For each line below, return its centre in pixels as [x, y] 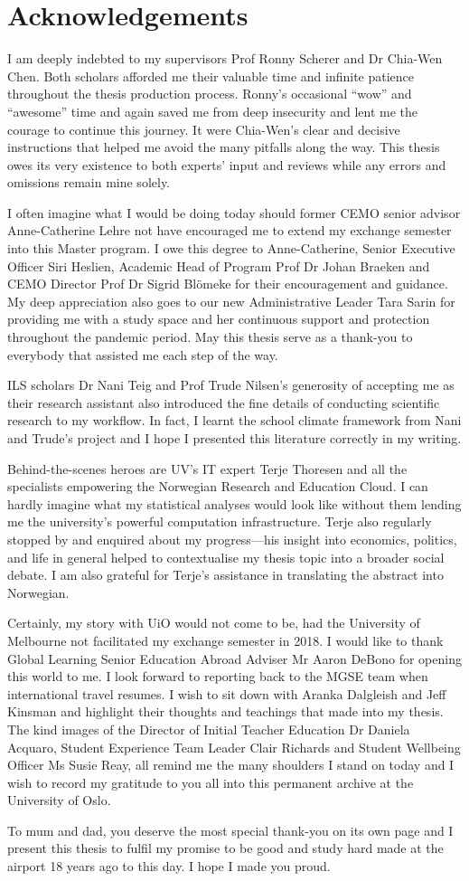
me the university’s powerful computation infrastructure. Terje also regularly [220, 521]
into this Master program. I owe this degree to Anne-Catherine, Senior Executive [231, 248]
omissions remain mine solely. [89, 182]
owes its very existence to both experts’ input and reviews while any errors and [227, 164]
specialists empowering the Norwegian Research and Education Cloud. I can [218, 486]
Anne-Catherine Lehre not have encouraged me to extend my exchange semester [230, 230]
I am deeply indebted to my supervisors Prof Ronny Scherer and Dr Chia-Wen [225, 58]
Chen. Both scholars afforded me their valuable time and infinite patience [211, 76]
